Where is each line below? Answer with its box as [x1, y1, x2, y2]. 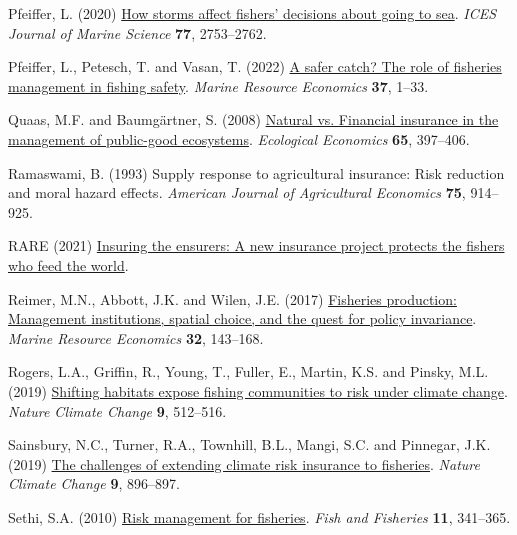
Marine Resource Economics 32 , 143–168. [8, 327, 264, 348]
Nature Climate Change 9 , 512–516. [8, 400, 227, 421]
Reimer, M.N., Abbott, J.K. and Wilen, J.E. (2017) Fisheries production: [8, 288, 457, 309]
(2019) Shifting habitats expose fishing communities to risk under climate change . [8, 380, 508, 401]
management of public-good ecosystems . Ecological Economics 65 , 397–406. [8, 128, 470, 149]
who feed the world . [8, 254, 129, 275]
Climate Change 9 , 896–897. [8, 473, 180, 494]
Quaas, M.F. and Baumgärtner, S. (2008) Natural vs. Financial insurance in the [8, 109, 499, 130]
